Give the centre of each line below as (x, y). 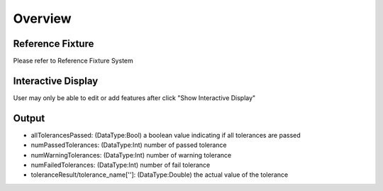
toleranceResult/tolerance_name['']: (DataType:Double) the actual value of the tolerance (160, 175)
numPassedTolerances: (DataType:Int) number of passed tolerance (129, 145)
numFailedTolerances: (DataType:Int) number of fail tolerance (121, 165)
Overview (42, 18)
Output (29, 118)
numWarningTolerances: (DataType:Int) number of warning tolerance (131, 155)
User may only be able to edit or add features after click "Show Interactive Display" (134, 98)
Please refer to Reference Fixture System (73, 61)
